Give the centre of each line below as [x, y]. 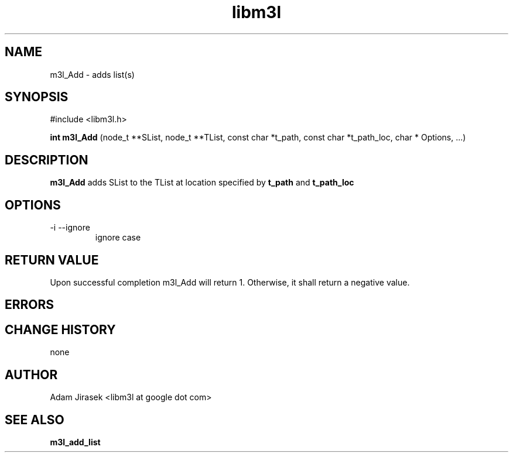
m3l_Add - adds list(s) [92, 74]
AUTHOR [31, 374]
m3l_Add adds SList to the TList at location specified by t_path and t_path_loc [202, 183]
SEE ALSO [35, 420]
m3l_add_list [75, 442]
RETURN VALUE [52, 260]
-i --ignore [70, 228]
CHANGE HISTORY [60, 329]
